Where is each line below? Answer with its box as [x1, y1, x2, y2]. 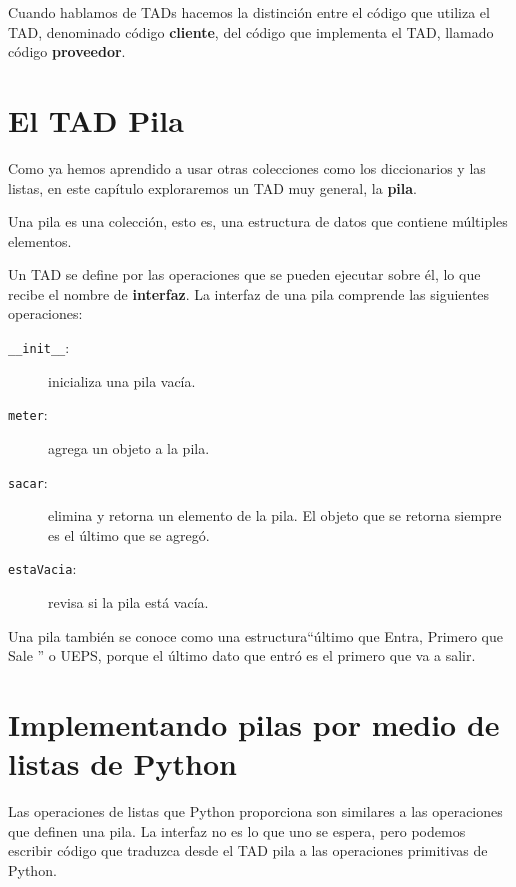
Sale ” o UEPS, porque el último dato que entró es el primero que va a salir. [8, 645, 476, 666]
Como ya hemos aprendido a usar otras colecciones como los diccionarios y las [8, 157, 486, 178]
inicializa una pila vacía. [48, 370, 196, 391]
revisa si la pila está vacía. [48, 592, 209, 613]
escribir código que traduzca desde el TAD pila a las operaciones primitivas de [8, 840, 488, 861]
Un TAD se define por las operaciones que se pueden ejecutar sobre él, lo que [8, 264, 481, 285]
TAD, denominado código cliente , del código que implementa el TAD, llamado [8, 21, 494, 42]
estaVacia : [8, 558, 77, 579]
